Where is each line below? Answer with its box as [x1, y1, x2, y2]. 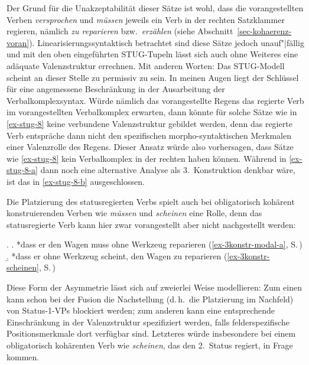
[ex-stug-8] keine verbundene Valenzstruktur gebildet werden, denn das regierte [6, 117, 292, 129]
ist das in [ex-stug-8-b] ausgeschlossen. [6, 175, 145, 187]
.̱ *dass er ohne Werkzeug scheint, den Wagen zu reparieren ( [6, 249, 227, 262]
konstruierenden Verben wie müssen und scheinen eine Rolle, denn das [6, 207, 262, 219]
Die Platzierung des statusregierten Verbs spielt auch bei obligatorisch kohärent [6, 195, 295, 207]
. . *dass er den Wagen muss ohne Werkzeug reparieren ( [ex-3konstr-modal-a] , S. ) [6, 238, 303, 250]
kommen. [6, 350, 40, 363]
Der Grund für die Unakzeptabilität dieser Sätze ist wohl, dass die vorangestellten [6, 2, 304, 14]
